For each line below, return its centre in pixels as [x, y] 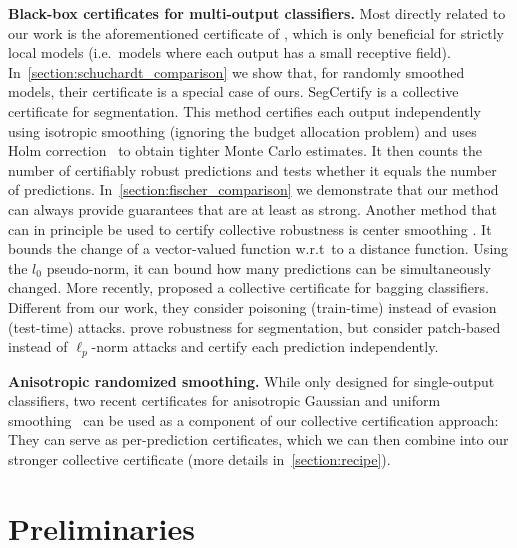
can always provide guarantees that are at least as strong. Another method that [253, 208]
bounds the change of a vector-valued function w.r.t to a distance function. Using [258, 248]
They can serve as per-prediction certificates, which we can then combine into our [258, 439]
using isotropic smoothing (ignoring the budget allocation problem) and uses [242, 130]
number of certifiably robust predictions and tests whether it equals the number [252, 169]
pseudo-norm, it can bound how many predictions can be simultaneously [268, 267]
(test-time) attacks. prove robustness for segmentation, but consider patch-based [254, 326]
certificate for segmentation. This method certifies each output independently [244, 110]
